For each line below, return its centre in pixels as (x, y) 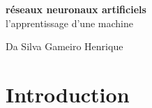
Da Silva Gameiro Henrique (64, 46)
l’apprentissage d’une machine (69, 23)
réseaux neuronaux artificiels (76, 9)
